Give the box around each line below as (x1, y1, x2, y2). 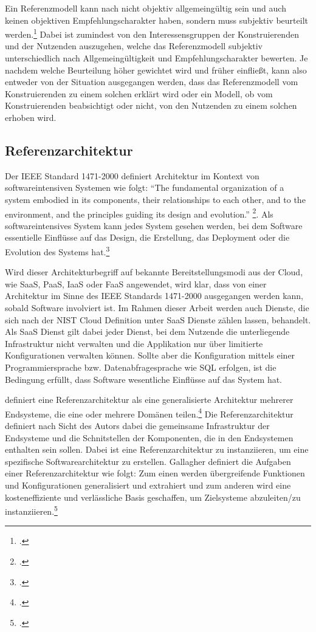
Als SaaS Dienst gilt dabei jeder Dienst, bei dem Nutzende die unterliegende (5, 325, 290, 338)
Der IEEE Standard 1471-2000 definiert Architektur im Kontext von (5, 169, 259, 182)
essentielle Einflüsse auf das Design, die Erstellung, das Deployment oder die (5, 231, 290, 244)
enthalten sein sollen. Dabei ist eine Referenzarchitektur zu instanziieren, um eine (5, 443, 309, 456)
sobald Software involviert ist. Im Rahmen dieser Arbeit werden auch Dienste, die (5, 301, 309, 314)
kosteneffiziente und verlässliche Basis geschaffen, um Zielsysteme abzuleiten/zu (5, 490, 301, 503)
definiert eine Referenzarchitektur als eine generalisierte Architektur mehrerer (5, 393, 294, 406)
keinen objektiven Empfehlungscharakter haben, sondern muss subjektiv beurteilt (5, 13, 308, 26)
